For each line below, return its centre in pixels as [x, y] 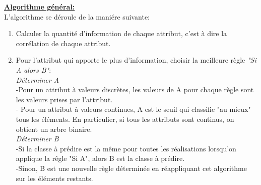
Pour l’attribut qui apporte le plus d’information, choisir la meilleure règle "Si [136, 60]
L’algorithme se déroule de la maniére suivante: [77, 16]
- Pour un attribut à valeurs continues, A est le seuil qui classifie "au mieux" [133, 109]
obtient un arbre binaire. [54, 129]
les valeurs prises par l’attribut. [64, 99]
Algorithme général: [40, 7]
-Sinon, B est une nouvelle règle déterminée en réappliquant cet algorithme [131, 168]
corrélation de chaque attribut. [63, 43]
